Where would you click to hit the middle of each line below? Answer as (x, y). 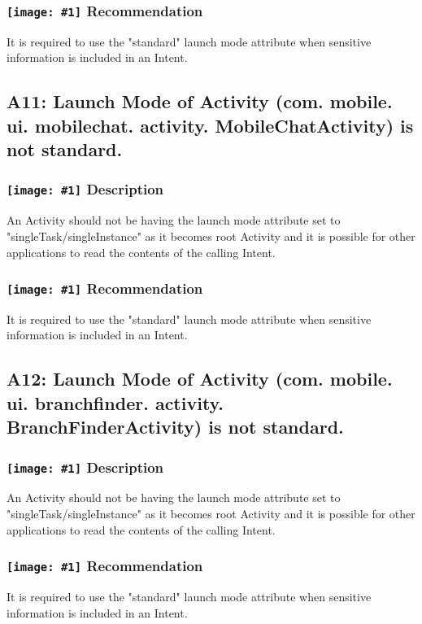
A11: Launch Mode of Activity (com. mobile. (200, 101)
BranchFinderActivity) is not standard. (175, 427)
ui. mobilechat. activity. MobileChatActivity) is (210, 125)
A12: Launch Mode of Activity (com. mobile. (200, 379)
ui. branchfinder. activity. (115, 402)
